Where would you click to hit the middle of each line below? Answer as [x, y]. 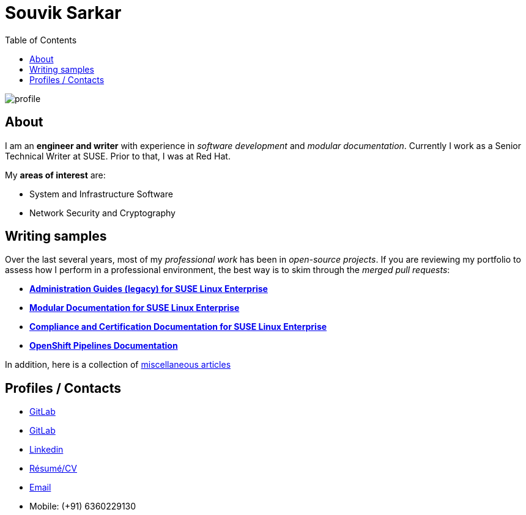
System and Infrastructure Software [101, 194]
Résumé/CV [53, 469]
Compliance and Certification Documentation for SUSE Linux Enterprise [178, 327]
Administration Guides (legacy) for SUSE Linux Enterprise [149, 289]
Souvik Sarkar [63, 13]
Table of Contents [41, 40]
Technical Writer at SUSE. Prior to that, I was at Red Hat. [118, 156]
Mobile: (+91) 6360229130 [83, 506]
